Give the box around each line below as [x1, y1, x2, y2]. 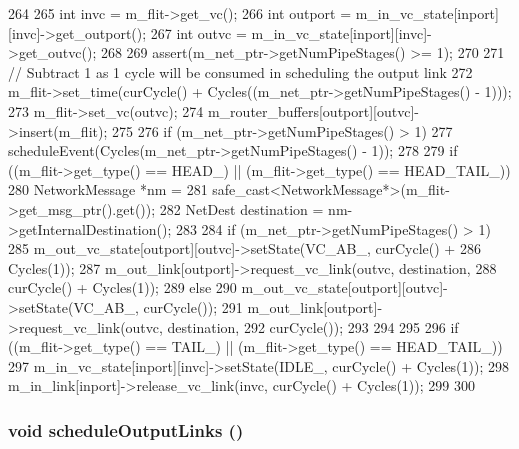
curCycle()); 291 [143, 296, 243, 317]
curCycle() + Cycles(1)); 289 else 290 [8, 277, 237, 298]
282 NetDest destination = [159, 198, 324, 219]
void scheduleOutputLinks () [8, 417, 244, 442]
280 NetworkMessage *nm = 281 [8, 179, 208, 200]
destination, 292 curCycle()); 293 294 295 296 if [167, 316, 459, 337]
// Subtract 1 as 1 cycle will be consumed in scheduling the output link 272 [8, 61, 473, 82]
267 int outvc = [150, 22, 247, 43]
